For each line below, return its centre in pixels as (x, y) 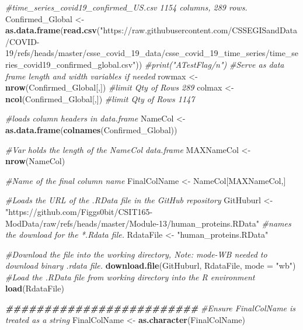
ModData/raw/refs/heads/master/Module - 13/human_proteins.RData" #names (148, 223)
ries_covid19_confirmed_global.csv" (71, 64)
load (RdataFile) (35, 288)
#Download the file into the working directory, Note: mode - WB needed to (136, 254)
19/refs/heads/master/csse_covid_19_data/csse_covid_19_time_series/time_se (152, 53)
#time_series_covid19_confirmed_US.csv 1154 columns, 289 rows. (126, 7)
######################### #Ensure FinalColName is (151, 308)
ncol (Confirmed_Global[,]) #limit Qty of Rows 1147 (100, 98)
